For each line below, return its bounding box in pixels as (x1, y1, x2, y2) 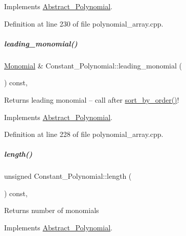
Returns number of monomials (4, 205, 99, 216)
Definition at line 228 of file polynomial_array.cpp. (4, 129, 164, 139)
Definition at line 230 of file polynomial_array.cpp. (4, 18, 164, 29)
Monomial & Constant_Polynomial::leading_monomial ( (4, 60, 182, 70)
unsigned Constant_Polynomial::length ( (4, 171, 132, 181)
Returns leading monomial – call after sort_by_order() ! (4, 94, 179, 105)
